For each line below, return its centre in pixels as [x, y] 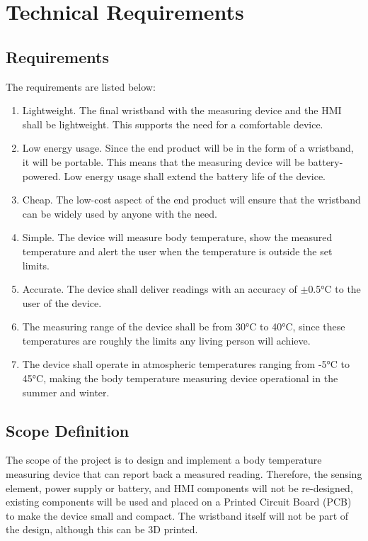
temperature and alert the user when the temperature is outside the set [177, 251]
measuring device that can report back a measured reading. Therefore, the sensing [184, 474]
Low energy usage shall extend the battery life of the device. [195, 175]
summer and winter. [66, 392]
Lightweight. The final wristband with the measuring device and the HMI [182, 110]
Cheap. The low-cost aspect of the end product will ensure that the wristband [191, 200]
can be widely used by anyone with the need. [120, 213]
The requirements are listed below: [81, 86]
